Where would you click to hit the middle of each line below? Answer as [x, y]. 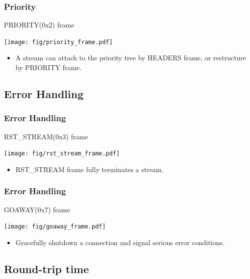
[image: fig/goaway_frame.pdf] [55, 227]
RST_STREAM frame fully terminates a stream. [89, 169]
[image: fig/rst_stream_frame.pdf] [62, 154]
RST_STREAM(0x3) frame [46, 136]
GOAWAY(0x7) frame [37, 209]
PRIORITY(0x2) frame [39, 25]
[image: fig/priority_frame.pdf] [58, 42]
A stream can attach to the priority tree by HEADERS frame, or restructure [131, 58]
